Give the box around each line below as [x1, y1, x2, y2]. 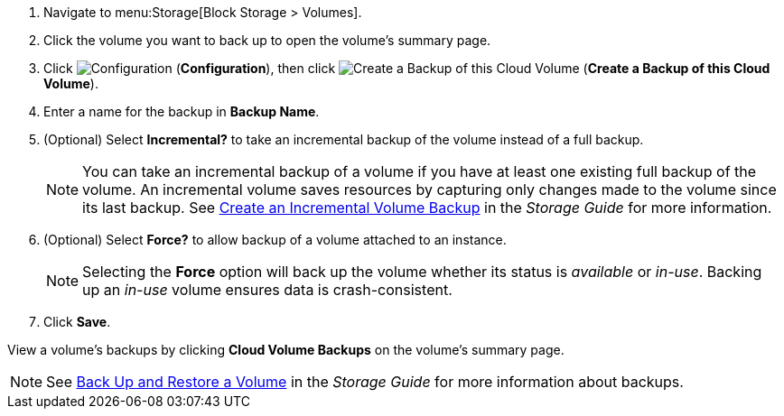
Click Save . [43, 314, 111, 329]
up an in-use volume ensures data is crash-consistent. [82, 281, 453, 299]
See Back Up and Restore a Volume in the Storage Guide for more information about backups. [46, 373, 684, 391]
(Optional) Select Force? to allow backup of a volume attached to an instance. [43, 232, 507, 247]
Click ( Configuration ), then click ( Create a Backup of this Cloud [43, 60, 770, 76]
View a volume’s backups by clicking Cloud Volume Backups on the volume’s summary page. [7, 342, 565, 357]
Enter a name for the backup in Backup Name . [43, 104, 320, 119]
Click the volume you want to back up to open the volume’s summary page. [43, 32, 491, 48]
